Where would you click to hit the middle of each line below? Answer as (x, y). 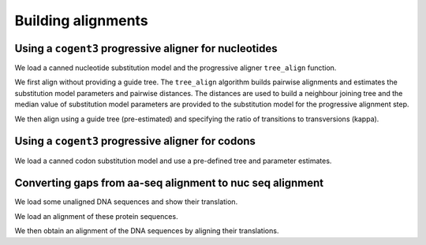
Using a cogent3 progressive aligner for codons (135, 141)
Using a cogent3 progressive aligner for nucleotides (146, 48)
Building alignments (82, 20)
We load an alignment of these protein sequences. (96, 216)
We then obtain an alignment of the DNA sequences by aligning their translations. (147, 231)
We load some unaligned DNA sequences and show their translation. (126, 202)
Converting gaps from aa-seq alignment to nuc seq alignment (169, 183)
